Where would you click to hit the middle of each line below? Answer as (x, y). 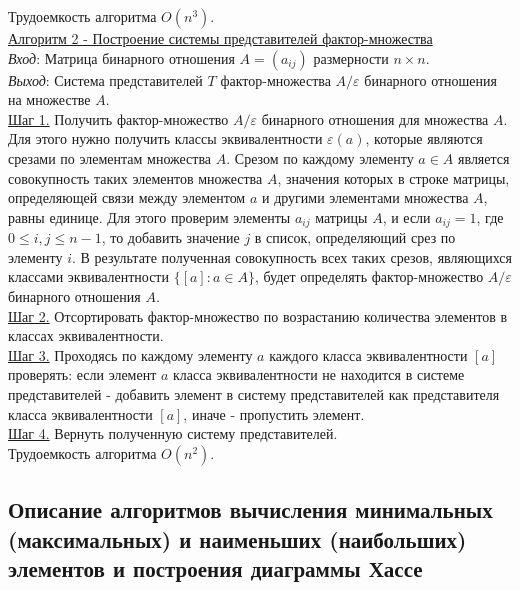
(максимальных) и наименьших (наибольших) (237, 538)
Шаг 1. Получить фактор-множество (118, 118)
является (484, 157)
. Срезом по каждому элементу (320, 157)
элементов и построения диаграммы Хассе (215, 567)
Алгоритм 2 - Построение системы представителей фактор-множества (220, 38)
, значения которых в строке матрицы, (393, 177)
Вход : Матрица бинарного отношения (121, 57)
